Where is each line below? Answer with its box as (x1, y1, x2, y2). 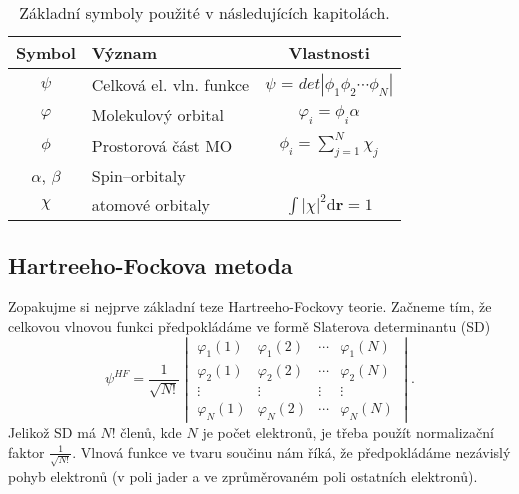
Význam (91, 41, 158, 64)
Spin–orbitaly (91, 164, 186, 188)
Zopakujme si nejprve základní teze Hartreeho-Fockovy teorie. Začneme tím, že (8, 296, 492, 317)
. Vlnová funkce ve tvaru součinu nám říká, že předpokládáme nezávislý (72, 441, 511, 462)
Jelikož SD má (8, 422, 96, 443)
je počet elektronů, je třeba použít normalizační (202, 422, 494, 443)
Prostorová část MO (91, 133, 233, 157)
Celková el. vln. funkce (91, 72, 250, 96)
